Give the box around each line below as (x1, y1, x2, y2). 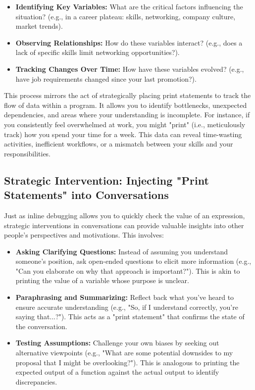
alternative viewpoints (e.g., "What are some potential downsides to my (15, 347, 233, 358)
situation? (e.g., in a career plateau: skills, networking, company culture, (15, 11, 236, 21)
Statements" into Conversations (4, 187, 169, 202)
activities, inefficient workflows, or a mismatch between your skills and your (4, 139, 233, 149)
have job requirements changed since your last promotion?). (15, 73, 197, 84)
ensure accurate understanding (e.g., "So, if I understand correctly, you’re (15, 301, 238, 312)
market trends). (15, 21, 63, 31)
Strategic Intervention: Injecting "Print (4, 172, 209, 188)
